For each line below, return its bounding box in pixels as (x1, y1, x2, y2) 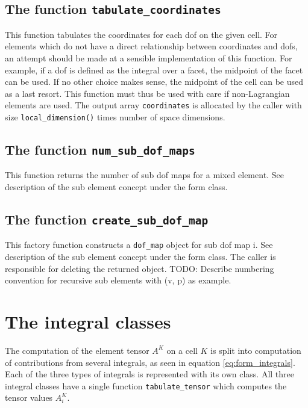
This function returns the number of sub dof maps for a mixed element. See (5, 168, 284, 181)
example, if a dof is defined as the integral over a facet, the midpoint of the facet (5, 63, 303, 76)
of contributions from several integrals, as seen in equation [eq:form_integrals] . (5, 356, 295, 368)
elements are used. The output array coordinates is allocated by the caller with (5, 99, 302, 111)
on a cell (166, 344, 198, 356)
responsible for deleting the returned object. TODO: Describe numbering (5, 262, 274, 274)
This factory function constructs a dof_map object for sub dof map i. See (5, 238, 273, 251)
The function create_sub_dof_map (5, 210, 209, 229)
